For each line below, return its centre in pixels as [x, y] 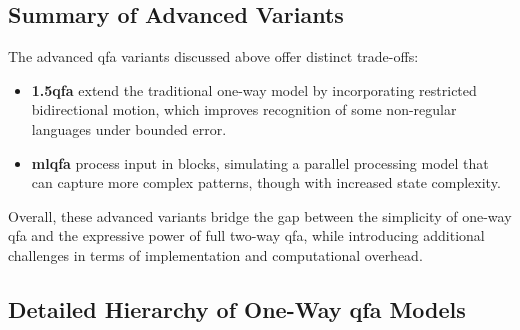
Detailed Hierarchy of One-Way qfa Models [237, 308]
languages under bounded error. [129, 128]
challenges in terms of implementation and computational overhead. [215, 254]
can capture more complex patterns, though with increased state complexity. [266, 182]
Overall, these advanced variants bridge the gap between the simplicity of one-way [260, 215]
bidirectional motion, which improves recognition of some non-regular [244, 109]
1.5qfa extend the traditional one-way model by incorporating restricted [254, 89]
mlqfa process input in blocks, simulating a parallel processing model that [260, 162]
